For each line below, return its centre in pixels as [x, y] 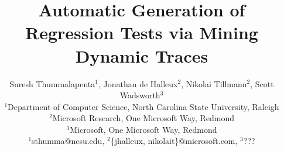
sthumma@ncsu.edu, [68, 141]
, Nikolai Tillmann [214, 83]
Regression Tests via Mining [142, 32]
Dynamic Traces [142, 55]
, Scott [262, 83]
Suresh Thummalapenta [52, 83]
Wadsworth [140, 95]
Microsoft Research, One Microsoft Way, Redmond [143, 118]
